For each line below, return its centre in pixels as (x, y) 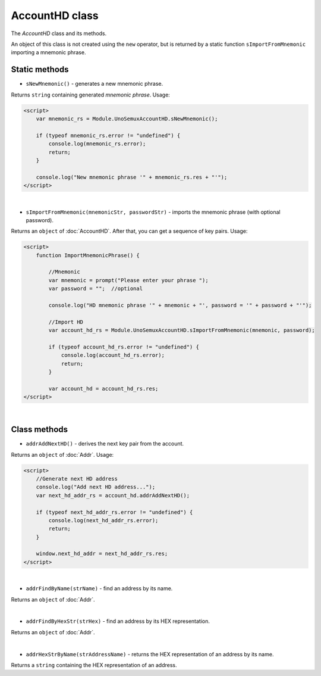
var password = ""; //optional (95, 289)
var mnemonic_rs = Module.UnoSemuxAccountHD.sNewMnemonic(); (127, 119)
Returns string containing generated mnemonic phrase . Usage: (91, 95)
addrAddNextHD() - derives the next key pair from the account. (105, 444)
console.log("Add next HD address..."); (96, 487)
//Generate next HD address (77, 479)
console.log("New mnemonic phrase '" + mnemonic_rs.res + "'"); (132, 177)
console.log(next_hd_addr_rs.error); (103, 520)
